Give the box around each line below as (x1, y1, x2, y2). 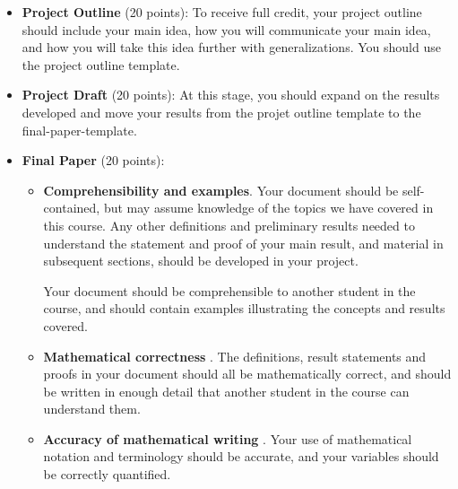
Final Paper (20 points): (22, 151, 165, 170)
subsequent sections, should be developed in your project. (43, 251, 359, 270)
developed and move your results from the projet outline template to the (22, 102, 421, 121)
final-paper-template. (22, 120, 137, 139)
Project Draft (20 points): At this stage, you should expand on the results (22, 85, 440, 104)
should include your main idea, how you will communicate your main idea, (22, 20, 431, 39)
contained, (43, 198, 100, 217)
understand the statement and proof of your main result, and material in (43, 233, 444, 252)
